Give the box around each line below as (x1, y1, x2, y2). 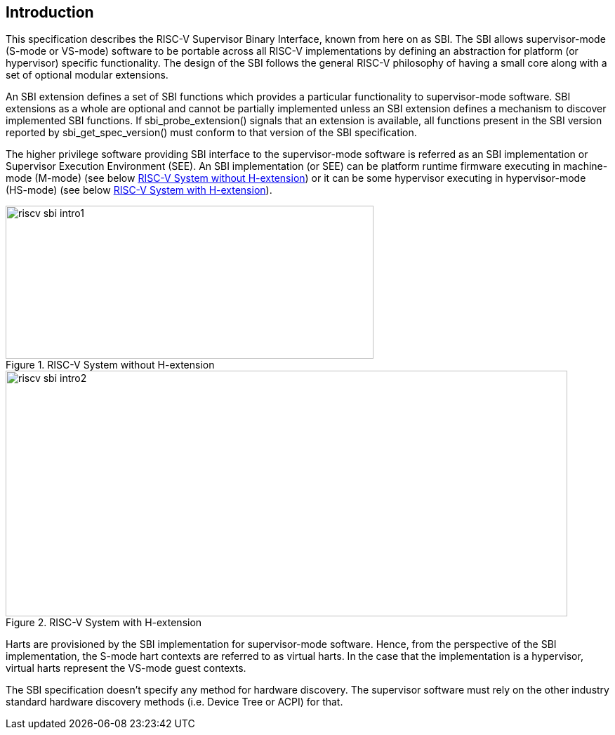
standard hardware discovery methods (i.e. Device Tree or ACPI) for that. (6, 696, 343, 708)
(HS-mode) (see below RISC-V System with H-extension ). (6, 184, 272, 197)
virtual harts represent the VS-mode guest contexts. (6, 662, 246, 675)
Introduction (6, 4, 94, 21)
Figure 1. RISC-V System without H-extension (6, 359, 215, 371)
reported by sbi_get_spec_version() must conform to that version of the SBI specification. (6, 126, 417, 139)
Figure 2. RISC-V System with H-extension (6, 616, 202, 629)
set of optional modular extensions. (6, 69, 168, 81)
